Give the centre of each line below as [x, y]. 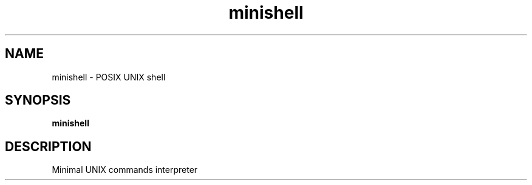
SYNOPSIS [38, 100]
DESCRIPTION [48, 146]
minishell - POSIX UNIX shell [109, 77]
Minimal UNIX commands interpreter [125, 170]
